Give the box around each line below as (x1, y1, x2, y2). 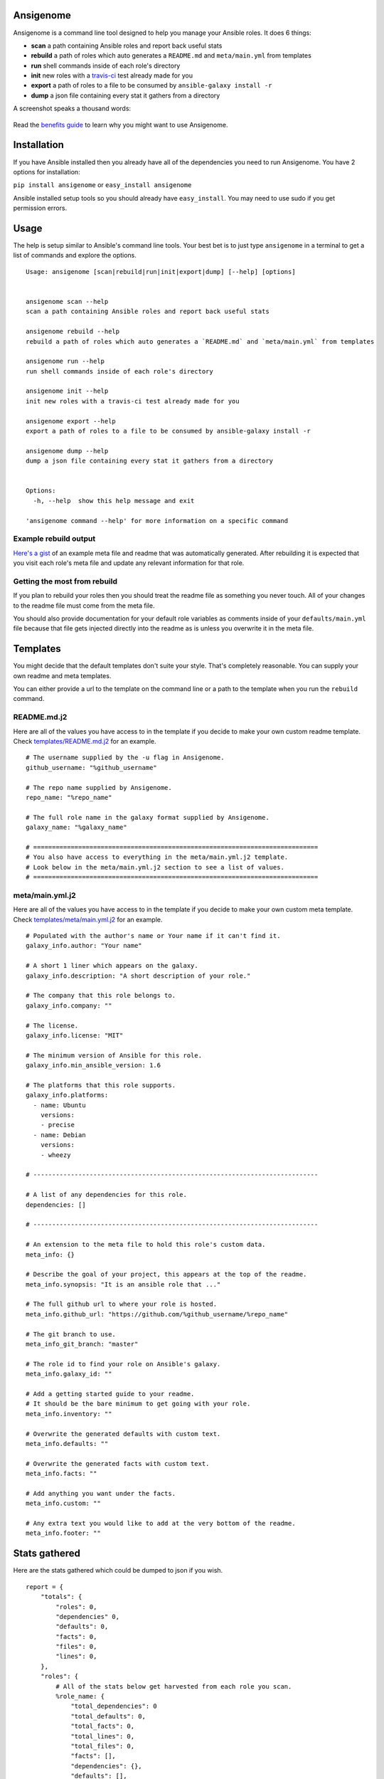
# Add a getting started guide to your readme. (26, 1390, 195, 1398)
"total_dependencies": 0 (70, 1702, 158, 1711)
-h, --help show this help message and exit (33, 497, 195, 505)
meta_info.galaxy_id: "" (26, 1370, 112, 1378)
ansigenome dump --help (26, 447, 109, 455)
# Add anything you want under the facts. (26, 1489, 176, 1497)
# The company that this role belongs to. (26, 991, 176, 1000)
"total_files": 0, (70, 1742, 135, 1750)
